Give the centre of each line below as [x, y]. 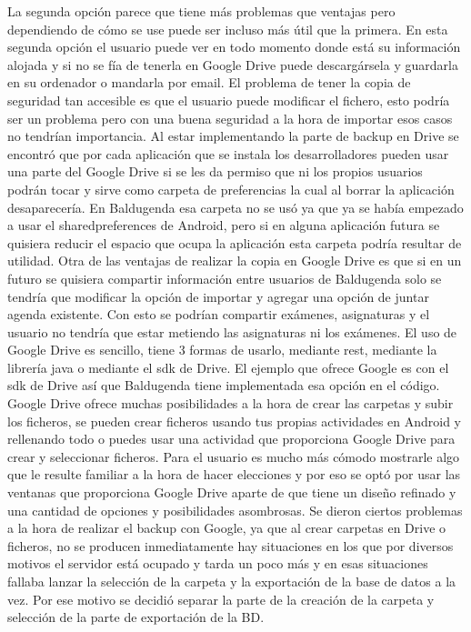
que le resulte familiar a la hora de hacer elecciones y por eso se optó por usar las [234, 474]
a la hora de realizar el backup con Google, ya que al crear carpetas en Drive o [227, 528]
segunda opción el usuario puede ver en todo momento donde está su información [234, 47]
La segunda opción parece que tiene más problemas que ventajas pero [201, 11]
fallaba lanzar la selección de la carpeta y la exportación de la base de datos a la [232, 581]
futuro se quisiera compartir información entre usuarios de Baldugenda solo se [225, 278]
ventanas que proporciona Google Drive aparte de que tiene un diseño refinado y [232, 492]
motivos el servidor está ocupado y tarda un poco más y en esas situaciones [218, 563]
